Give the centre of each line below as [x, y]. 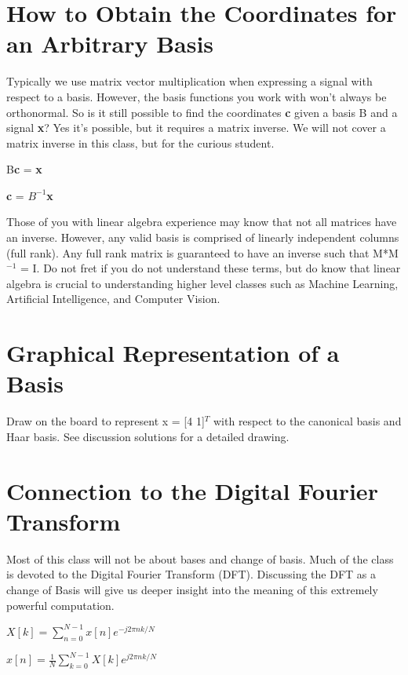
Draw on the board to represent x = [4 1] [106, 421]
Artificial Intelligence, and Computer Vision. [113, 299]
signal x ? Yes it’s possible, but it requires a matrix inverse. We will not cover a [196, 128]
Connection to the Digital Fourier [192, 490]
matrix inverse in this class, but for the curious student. [140, 142]
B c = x [24, 169]
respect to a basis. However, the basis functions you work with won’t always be [197, 96]
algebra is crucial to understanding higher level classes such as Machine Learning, [202, 283]
